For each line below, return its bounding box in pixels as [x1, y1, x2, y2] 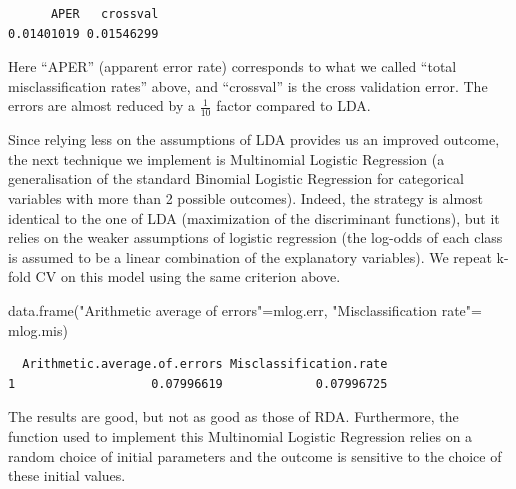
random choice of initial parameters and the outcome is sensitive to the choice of [8, 445, 502, 466]
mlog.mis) [8, 319, 68, 340]
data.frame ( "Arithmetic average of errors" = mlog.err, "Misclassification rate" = [8, 299, 482, 320]
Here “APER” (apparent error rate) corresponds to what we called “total [8, 56, 457, 77]
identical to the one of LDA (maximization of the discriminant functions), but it [8, 207, 500, 228]
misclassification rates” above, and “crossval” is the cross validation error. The [8, 75, 488, 96]
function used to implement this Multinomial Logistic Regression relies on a [8, 425, 473, 446]
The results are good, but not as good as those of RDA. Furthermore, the [8, 406, 459, 427]
